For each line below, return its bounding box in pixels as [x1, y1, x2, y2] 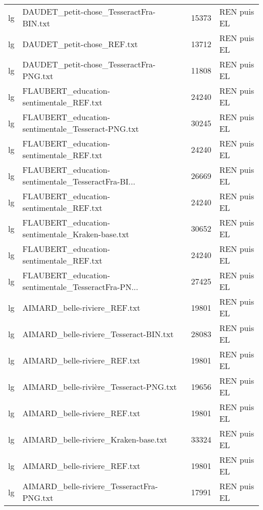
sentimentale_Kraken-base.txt [22, 228, 129, 240]
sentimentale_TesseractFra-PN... [22, 281, 139, 293]
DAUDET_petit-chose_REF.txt [22, 38, 138, 50]
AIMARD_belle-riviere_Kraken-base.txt [22, 433, 167, 445]
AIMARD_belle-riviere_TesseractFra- [22, 480, 158, 492]
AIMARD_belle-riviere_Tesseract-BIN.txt [22, 327, 174, 340]
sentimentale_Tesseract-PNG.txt [22, 123, 139, 134]
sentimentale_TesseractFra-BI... [22, 175, 136, 187]
